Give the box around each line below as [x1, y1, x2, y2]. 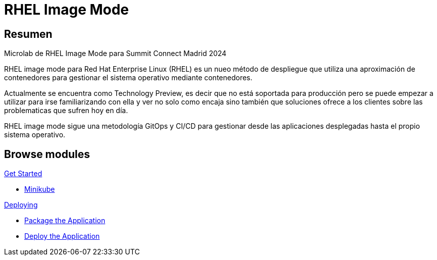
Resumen [4, 27, 53, 40]
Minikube [24, 185, 55, 194]
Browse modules [4, 147, 90, 161]
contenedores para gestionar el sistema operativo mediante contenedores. [4, 73, 253, 82]
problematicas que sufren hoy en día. [4, 106, 128, 115]
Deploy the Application [24, 232, 100, 241]
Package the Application [24, 216, 106, 225]
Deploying [4, 200, 38, 210]
